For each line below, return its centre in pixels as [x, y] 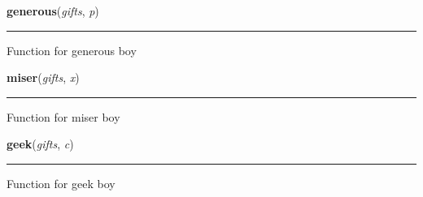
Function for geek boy [61, 183]
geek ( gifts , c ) [40, 144]
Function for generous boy [72, 50]
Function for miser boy [63, 116]
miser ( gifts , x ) [43, 77]
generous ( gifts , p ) [53, 11]
